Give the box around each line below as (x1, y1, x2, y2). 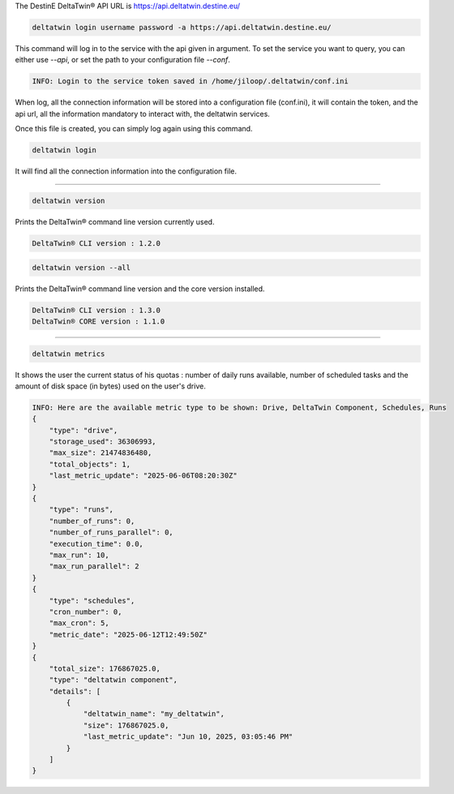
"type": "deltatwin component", (49, 676, 178, 685)
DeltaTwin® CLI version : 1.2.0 (32, 239, 161, 248)
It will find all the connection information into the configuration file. (15, 166, 237, 176)
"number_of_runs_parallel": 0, (49, 528, 173, 537)
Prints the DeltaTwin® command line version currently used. (15, 217, 215, 227)
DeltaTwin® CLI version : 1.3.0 (32, 305, 161, 315)
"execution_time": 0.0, (49, 539, 143, 548)
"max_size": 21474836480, (49, 449, 152, 457)
